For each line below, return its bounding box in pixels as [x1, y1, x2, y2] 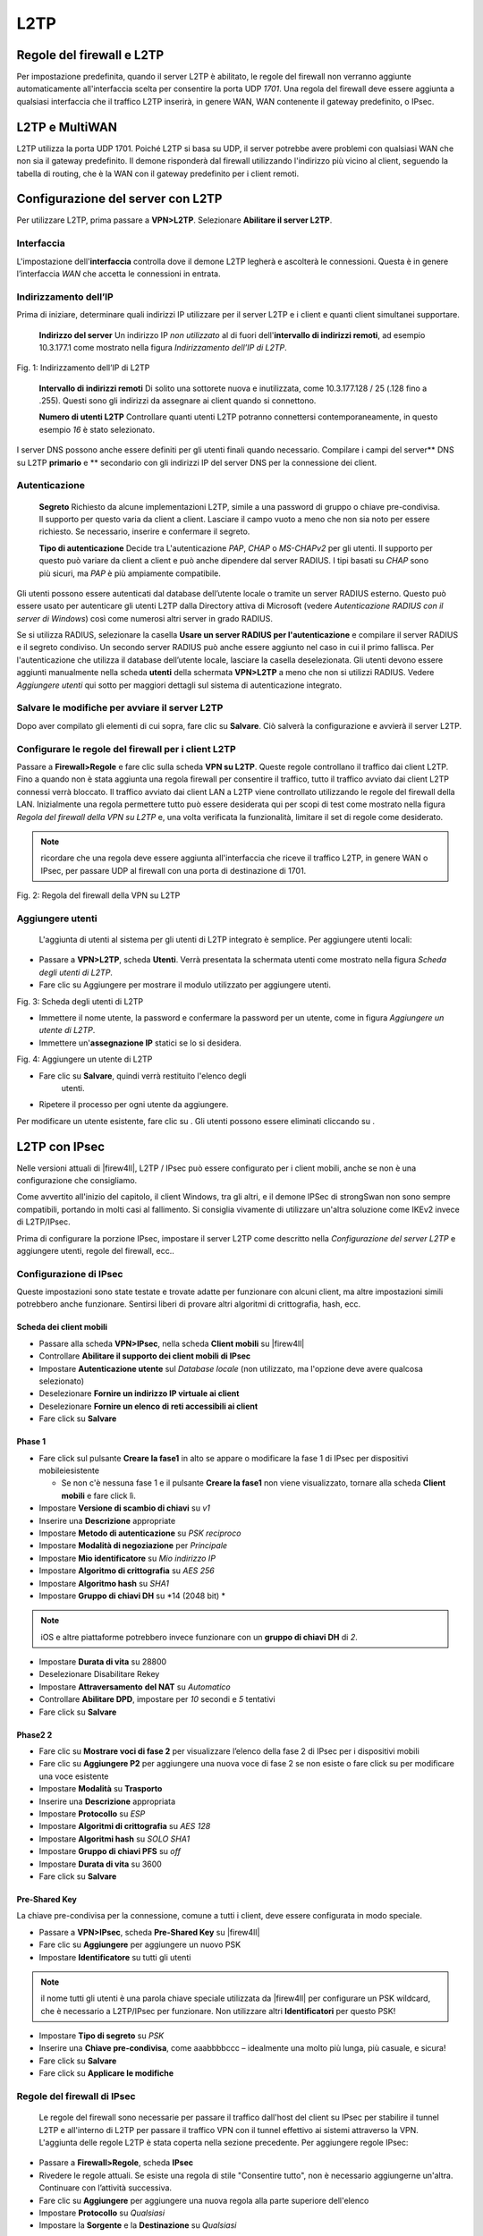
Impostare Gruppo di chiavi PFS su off [38, 1846, 181, 1857]
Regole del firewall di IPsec [16, 2090, 136, 2102]
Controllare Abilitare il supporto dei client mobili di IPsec [38, 1351, 251, 1361]
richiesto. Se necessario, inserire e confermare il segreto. [38, 526, 250, 537]
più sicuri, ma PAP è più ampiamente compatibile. [38, 568, 221, 579]
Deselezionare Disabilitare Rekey [38, 1669, 160, 1680]
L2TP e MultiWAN [16, 119, 118, 134]
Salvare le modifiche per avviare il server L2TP [16, 702, 224, 715]
